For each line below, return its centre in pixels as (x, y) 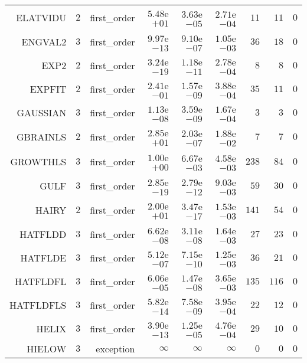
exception (115, 349)
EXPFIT (48, 89)
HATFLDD (43, 234)
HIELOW (47, 349)
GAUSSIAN (42, 112)
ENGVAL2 (44, 41)
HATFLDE (43, 257)
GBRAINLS (41, 136)
